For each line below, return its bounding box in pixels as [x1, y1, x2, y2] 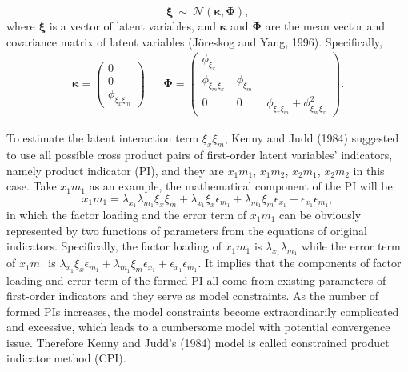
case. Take [6, 178, 57, 194]
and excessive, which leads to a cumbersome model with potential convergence [6, 318, 390, 335]
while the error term [301, 238, 401, 254]
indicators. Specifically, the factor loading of [6, 238, 222, 254]
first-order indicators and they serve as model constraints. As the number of [6, 287, 379, 304]
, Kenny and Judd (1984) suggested [224, 130, 399, 146]
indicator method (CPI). [6, 350, 126, 366]
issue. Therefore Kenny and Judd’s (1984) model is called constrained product [6, 334, 390, 350]
